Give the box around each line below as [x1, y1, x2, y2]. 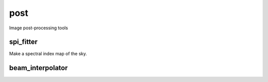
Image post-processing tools [9, 25, 68, 31]
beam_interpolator [9, 64, 68, 72]
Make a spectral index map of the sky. [9, 51, 87, 57]
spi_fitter [9, 38, 38, 46]
